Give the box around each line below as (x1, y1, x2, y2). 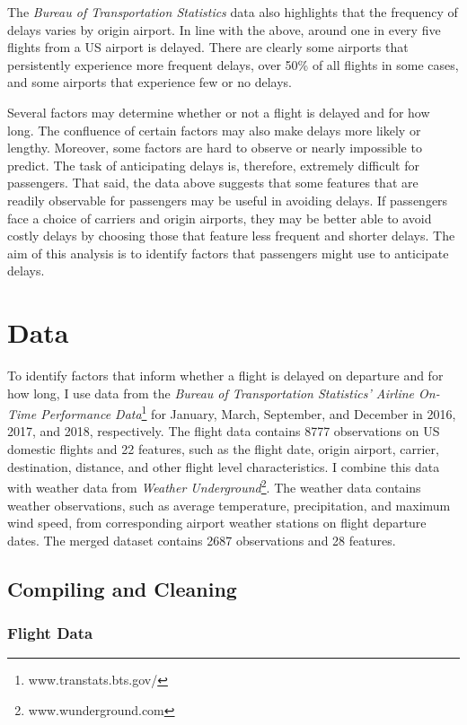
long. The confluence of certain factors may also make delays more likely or (7, 120, 421, 139)
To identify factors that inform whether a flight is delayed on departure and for (7, 366, 444, 385)
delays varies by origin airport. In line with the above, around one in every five (7, 20, 441, 39)
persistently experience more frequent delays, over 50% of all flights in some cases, (7, 55, 459, 74)
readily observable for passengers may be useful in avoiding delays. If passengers (7, 190, 448, 209)
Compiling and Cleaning (7, 574, 237, 602)
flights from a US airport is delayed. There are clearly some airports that (7, 38, 409, 57)
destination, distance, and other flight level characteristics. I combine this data (7, 457, 440, 476)
